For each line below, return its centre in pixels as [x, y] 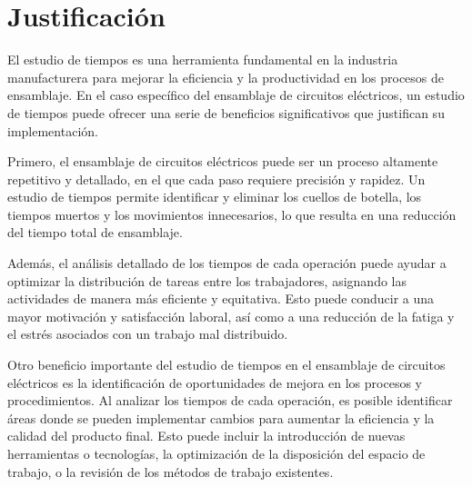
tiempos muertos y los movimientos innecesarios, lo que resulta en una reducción [232, 214]
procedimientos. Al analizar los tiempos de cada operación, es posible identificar [230, 400]
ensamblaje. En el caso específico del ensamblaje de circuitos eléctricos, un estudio [236, 95]
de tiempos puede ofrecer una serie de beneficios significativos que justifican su [226, 112]
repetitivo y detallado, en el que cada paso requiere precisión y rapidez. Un [216, 179]
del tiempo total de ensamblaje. [95, 232]
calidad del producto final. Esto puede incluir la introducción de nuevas [206, 436]
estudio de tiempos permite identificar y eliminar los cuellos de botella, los [215, 197]
